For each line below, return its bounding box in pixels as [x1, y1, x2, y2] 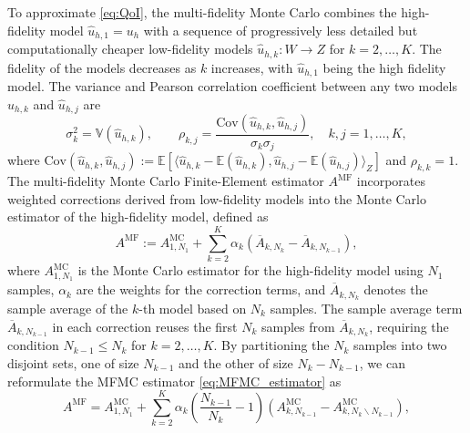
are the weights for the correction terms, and [76, 280, 326, 299]
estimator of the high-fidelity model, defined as [7, 207, 269, 226]
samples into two [353, 335, 447, 355]
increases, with [210, 57, 293, 77]
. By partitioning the [213, 335, 330, 355]
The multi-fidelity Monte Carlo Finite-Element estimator [7, 171, 324, 191]
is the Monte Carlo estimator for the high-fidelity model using [77, 261, 424, 280]
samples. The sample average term [270, 298, 463, 317]
